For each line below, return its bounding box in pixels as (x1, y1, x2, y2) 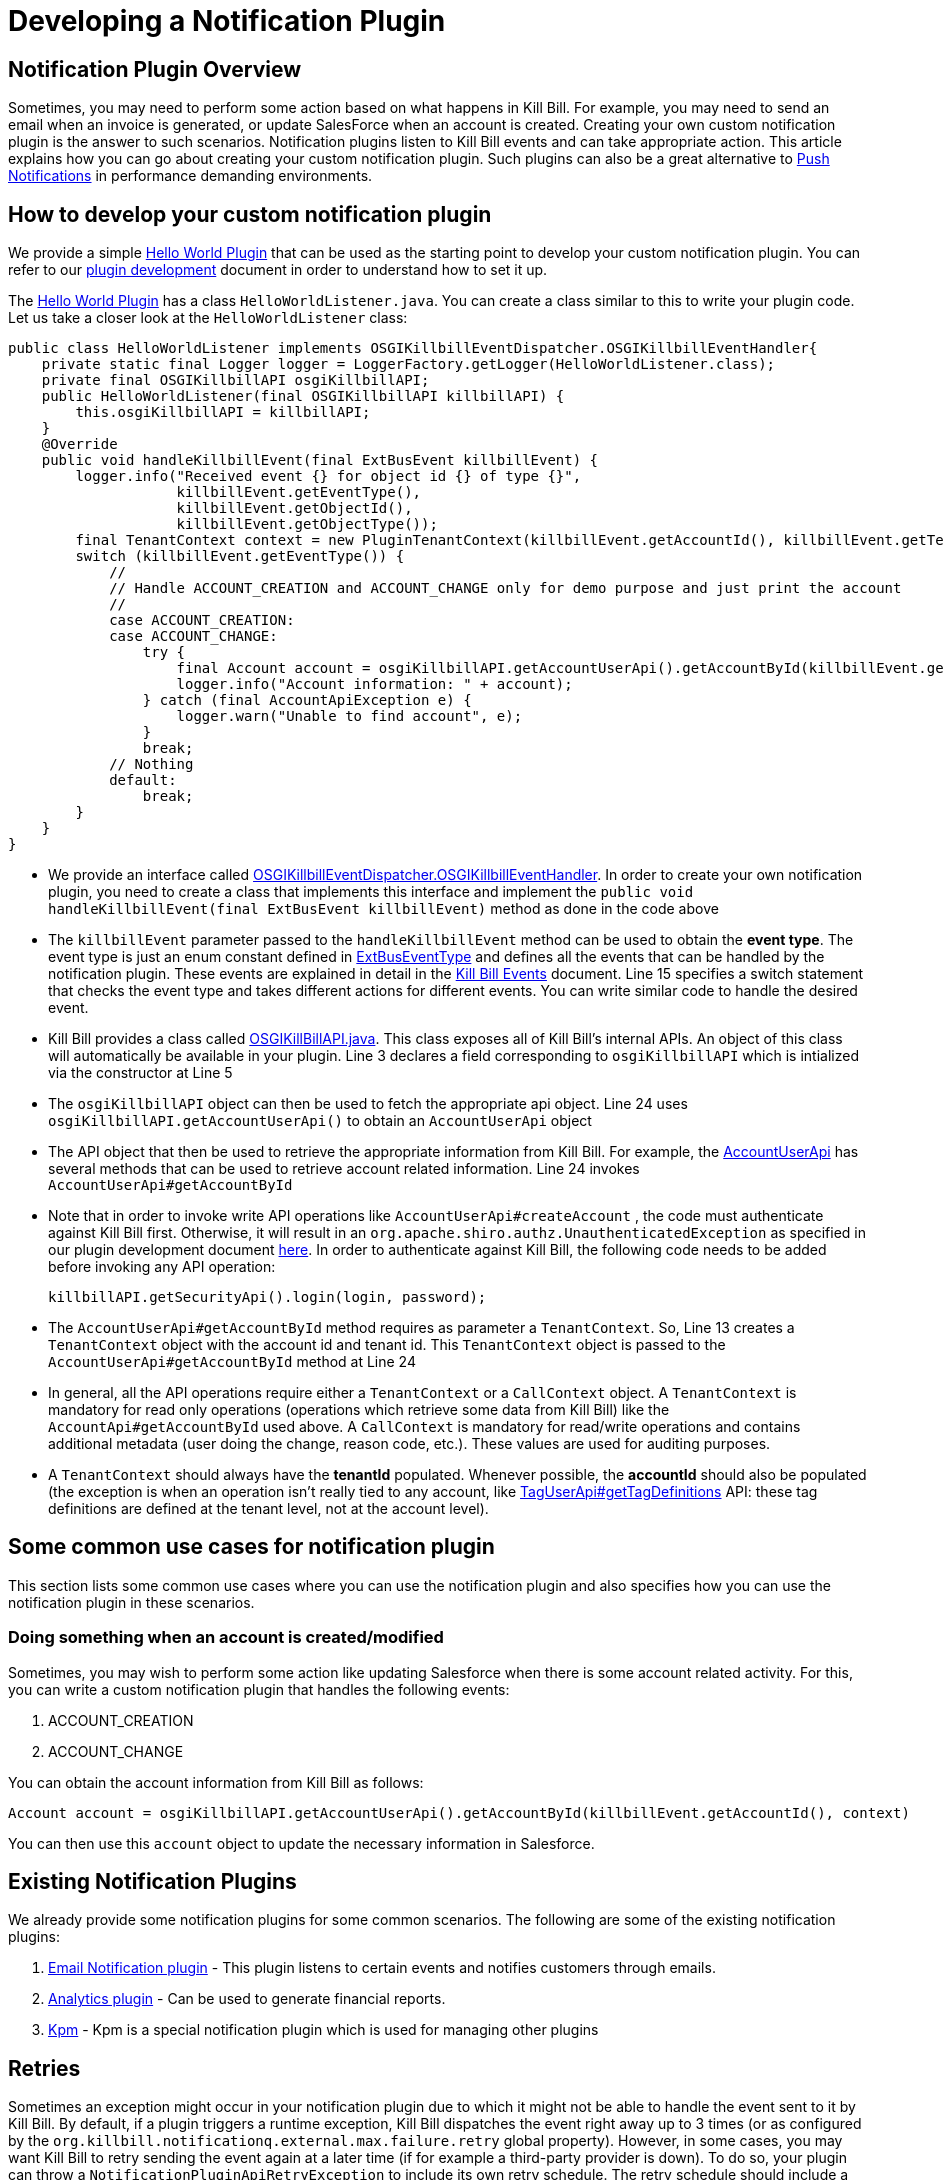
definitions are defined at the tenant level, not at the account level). (48, 1500, 489, 1518)
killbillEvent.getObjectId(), (176, 500, 413, 517)
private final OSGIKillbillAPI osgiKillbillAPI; (41, 372, 430, 389)
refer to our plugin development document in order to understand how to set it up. (8, 261, 548, 279)
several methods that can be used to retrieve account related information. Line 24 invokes (48, 1160, 640, 1178)
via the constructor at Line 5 (48, 1064, 233, 1082)
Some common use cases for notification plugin (8, 1534, 495, 1560)
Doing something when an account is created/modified (8, 1627, 444, 1648)
